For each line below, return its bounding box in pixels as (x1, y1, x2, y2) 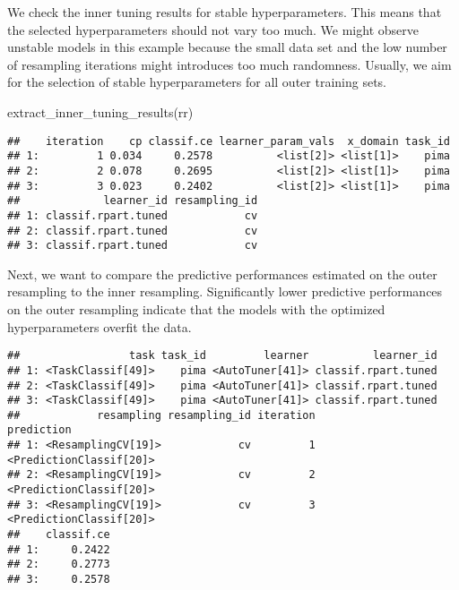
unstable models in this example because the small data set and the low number (7, 38, 447, 56)
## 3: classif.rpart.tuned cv (7, 239, 258, 252)
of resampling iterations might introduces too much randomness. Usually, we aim (7, 55, 452, 73)
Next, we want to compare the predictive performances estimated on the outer (7, 264, 437, 283)
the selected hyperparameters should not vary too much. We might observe (7, 20, 419, 38)
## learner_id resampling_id (7, 194, 258, 208)
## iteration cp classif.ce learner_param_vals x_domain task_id (7, 134, 450, 148)
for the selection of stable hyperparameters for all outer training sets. (7, 73, 386, 91)
